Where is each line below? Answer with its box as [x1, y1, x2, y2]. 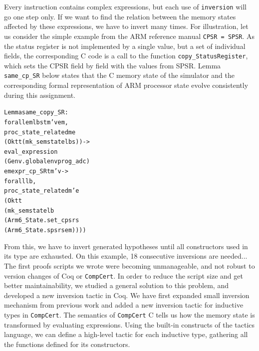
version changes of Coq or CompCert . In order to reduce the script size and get [4, 270, 243, 281]
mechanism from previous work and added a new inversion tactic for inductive [4, 300, 244, 310]
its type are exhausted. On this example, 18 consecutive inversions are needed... [4, 251, 248, 261]
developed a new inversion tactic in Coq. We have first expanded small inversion [4, 290, 250, 300]
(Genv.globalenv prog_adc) [4, 158, 90, 165]
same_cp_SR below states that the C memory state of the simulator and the [4, 70, 235, 80]
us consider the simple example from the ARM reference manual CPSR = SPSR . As [4, 30, 255, 41]
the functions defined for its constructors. [4, 339, 130, 349]
